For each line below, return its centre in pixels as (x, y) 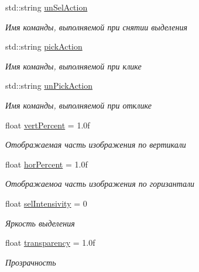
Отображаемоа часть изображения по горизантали (100, 184)
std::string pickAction (44, 46)
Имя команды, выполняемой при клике (73, 66)
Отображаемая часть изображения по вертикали (96, 144)
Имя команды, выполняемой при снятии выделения (96, 27)
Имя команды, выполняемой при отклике (78, 105)
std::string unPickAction (49, 86)
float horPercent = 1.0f (47, 164)
